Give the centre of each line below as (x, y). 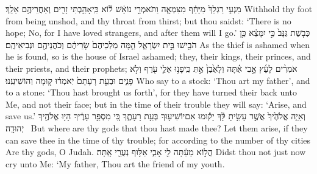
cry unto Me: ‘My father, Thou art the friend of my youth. (115, 163)
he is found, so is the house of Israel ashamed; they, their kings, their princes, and (158, 56)
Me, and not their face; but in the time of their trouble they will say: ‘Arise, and (156, 104)
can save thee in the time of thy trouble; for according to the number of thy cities (158, 140)
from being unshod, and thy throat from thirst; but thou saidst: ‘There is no (148, 20)
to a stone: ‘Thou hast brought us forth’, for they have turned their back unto (151, 92)
